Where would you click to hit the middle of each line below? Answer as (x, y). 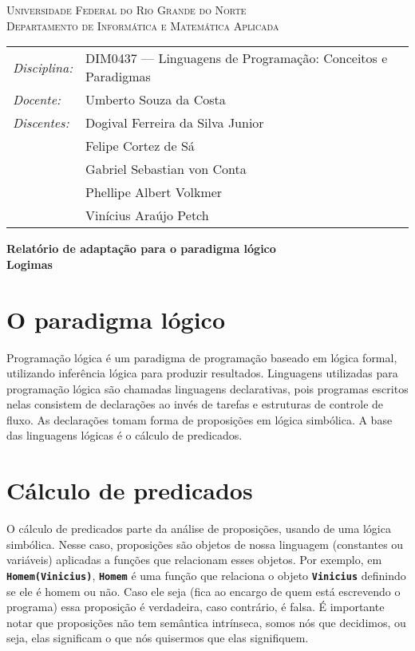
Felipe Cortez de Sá (140, 146)
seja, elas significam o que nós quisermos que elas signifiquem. (158, 638)
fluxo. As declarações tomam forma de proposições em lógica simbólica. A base (200, 419)
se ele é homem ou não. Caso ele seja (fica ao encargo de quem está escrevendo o (204, 591)
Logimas (30, 264)
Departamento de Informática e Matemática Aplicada (143, 25)
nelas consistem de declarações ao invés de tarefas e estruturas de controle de (195, 404)
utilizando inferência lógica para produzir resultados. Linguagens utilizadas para (202, 373)
